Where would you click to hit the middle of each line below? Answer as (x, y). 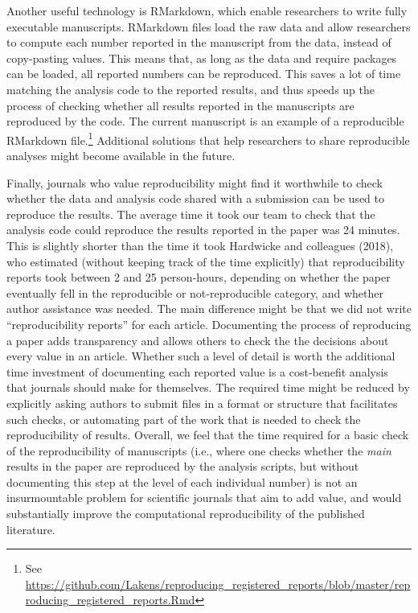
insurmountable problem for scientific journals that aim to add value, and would (204, 498)
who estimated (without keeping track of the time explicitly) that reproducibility (206, 261)
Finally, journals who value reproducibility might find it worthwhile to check (195, 182)
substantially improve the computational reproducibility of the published (186, 514)
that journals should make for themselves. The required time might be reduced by (208, 387)
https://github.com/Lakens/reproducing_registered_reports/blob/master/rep (218, 584)
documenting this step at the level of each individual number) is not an (182, 481)
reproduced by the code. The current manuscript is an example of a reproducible (205, 121)
